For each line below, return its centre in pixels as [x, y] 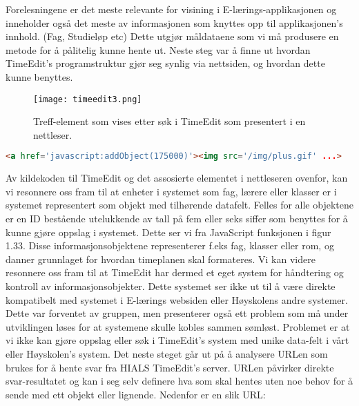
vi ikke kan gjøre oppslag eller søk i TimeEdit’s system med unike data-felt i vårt [177, 340]
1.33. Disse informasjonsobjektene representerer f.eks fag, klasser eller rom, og [170, 245]
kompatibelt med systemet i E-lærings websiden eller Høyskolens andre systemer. [177, 299]
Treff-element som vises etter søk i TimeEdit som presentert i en [169, 121]
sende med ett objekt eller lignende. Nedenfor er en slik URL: [136, 394]
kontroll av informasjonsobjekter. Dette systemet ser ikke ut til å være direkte [171, 286]
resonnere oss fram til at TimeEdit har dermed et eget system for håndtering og [175, 272]
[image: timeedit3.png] [88, 99]
